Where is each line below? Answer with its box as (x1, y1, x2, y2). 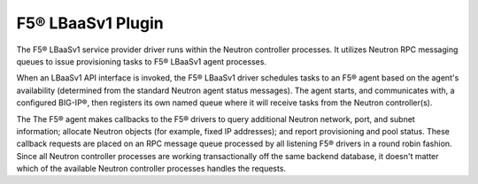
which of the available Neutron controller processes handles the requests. (16, 164, 287, 174)
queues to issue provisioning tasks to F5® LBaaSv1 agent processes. (16, 56, 267, 66)
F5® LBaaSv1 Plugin (16, 13, 164, 33)
